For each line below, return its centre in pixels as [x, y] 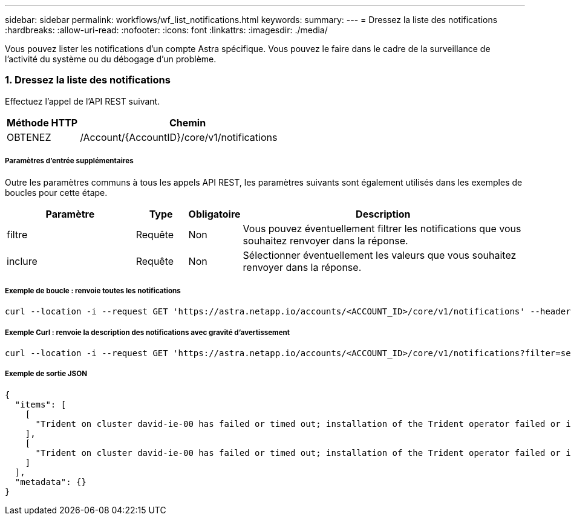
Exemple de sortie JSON [46, 374]
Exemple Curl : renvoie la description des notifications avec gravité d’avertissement [148, 332]
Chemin [188, 122]
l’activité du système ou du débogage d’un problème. [111, 59]
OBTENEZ [29, 137]
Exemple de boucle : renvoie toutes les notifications [93, 291]
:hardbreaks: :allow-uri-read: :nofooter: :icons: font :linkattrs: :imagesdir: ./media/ [166, 30]
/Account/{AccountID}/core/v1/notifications [179, 137]
